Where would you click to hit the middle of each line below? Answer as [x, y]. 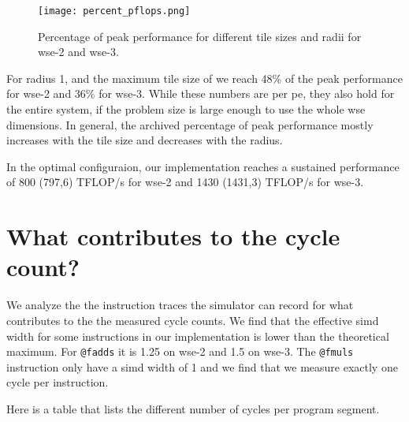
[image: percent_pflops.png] [114, 11]
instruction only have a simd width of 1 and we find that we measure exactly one [202, 366]
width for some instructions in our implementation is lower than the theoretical [198, 336]
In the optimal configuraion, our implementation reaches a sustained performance [203, 166]
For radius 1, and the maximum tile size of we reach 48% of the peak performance [204, 78]
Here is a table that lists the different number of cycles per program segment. [193, 408]
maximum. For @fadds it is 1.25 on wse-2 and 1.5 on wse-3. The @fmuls [180, 351]
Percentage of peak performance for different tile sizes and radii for [200, 36]
